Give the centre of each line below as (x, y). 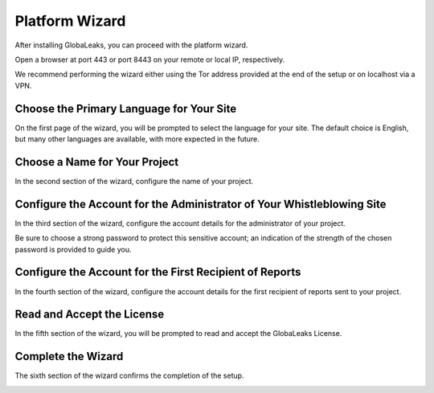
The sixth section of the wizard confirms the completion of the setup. (129, 376)
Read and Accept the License (90, 315)
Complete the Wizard (69, 356)
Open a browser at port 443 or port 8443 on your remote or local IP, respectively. (150, 59)
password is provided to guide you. (73, 249)
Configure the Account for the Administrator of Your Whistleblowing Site (201, 204)
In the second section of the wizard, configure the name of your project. (134, 181)
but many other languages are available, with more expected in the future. (137, 139)
